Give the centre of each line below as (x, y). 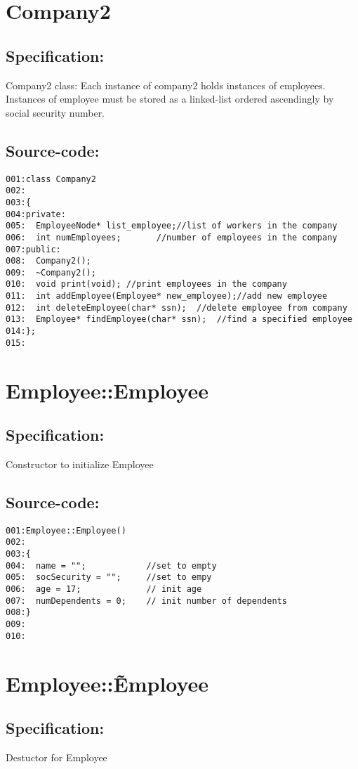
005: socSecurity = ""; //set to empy (109, 577)
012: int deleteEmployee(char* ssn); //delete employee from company (177, 308)
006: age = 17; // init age (104, 589)
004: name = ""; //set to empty (111, 566)
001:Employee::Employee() (66, 530)
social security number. (55, 112)
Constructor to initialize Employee (80, 464)
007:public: (33, 249)
